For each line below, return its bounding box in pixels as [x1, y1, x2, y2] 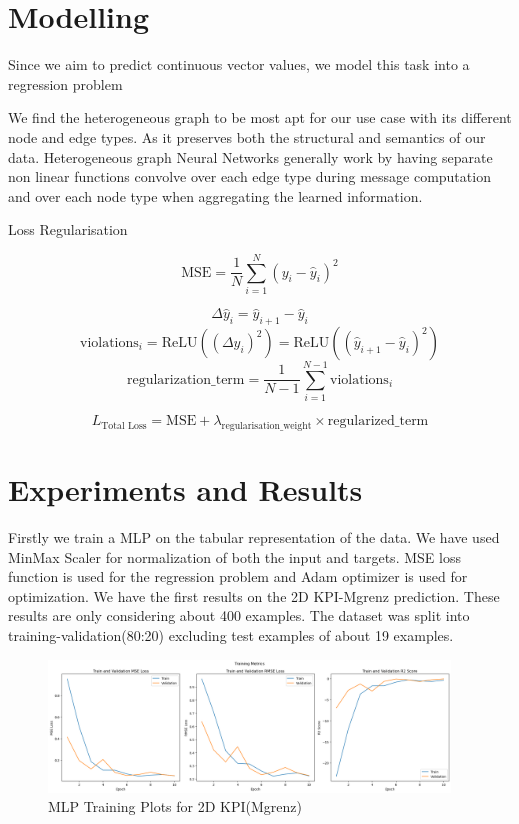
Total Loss [101, 420, 147, 431]
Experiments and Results [8, 469, 363, 510]
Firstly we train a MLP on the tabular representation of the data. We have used [8, 527, 500, 548]
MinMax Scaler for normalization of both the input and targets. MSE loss [8, 546, 461, 567]
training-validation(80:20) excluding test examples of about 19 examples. [8, 625, 454, 646]
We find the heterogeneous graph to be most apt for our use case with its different [8, 107, 512, 128]
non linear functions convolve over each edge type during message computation [8, 166, 491, 187]
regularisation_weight [221, 420, 312, 431]
